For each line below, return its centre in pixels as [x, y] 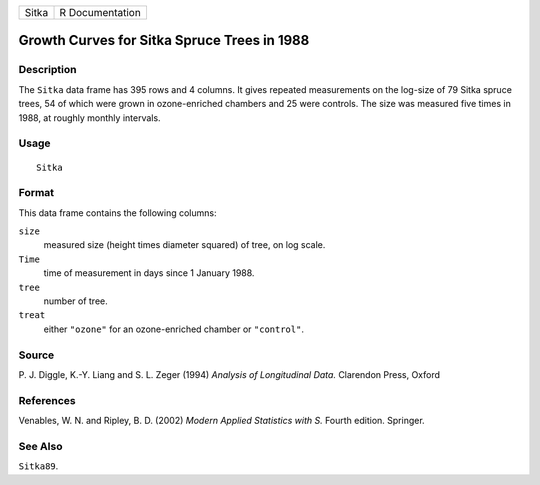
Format [36, 193]
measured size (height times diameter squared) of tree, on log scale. [184, 245]
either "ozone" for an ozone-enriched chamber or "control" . [174, 329]
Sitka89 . [38, 466]
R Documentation [100, 12]
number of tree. [76, 301]
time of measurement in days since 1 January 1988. [149, 273]
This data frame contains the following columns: [117, 212]
